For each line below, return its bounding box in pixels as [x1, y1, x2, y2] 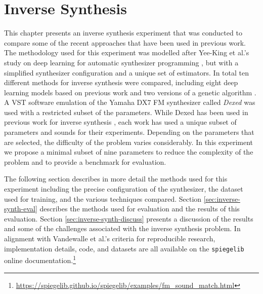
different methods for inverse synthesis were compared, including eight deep [4, 77, 238, 88]
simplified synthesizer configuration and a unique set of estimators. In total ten [4, 67, 249, 78]
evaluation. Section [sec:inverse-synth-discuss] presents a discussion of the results [4, 213, 253, 224]
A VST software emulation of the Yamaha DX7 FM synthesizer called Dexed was [4, 97, 255, 107]
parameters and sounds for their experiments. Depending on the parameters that [4, 127, 254, 137]
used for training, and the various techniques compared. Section [4, 193, 202, 204]
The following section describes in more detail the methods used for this [4, 173, 228, 184]
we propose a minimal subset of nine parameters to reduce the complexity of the [4, 146, 253, 157]
